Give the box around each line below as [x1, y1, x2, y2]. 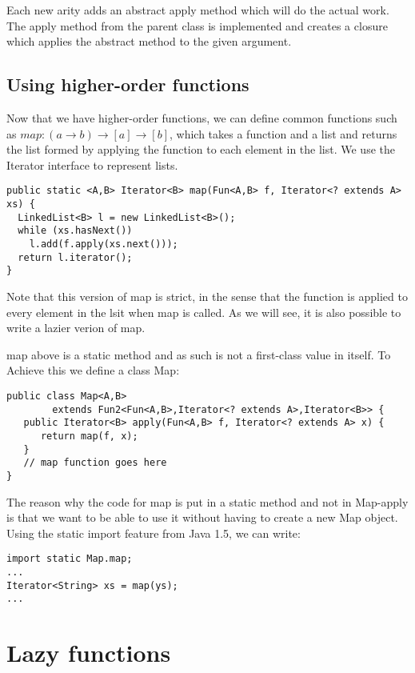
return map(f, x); [40, 430, 138, 442]
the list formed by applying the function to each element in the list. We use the [6, 141, 395, 158]
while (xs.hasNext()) [18, 225, 133, 237]
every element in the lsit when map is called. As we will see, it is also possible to [6, 303, 401, 320]
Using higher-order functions [6, 72, 249, 97]
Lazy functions [6, 636, 171, 669]
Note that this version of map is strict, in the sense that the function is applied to [6, 287, 408, 304]
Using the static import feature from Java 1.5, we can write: [6, 524, 301, 541]
